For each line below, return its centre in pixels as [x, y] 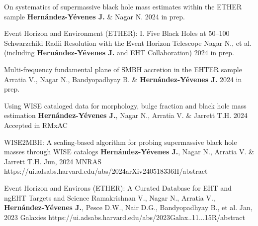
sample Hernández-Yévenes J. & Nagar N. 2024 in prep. [94, 16]
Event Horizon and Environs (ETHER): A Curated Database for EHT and [118, 187]
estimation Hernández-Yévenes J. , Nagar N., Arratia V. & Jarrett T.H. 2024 [126, 115]
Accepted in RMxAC [36, 125]
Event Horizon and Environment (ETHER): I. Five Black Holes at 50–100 [117, 33]
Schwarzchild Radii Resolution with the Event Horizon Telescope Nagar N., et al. [128, 43]
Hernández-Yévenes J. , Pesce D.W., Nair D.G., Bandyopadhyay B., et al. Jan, [128, 207]
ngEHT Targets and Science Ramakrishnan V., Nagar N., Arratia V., [110, 197]
